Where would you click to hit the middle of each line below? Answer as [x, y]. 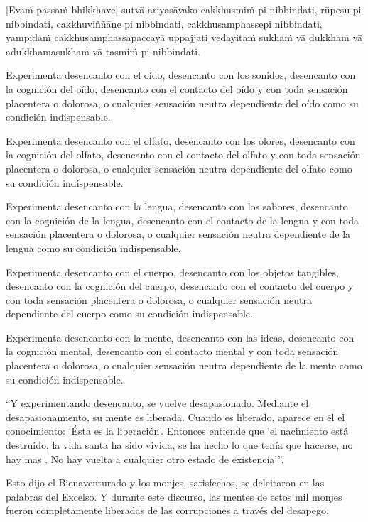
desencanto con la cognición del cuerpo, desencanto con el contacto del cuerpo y [180, 286]
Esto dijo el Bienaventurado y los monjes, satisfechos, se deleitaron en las [165, 483]
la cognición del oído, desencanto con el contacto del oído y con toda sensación [177, 88]
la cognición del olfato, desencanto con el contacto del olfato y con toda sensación [183, 154]
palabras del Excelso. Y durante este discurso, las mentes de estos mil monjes [174, 496]
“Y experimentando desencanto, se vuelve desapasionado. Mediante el [157, 403]
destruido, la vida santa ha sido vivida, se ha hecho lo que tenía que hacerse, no [179, 445]
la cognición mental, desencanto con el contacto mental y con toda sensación [172, 351]
